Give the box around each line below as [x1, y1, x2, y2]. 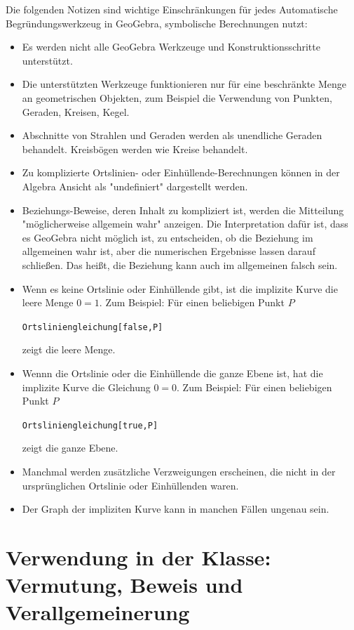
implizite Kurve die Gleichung [22, 379, 151, 394]
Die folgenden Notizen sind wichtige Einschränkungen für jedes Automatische [6, 2, 338, 16]
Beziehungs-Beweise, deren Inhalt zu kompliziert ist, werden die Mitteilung [22, 202, 344, 217]
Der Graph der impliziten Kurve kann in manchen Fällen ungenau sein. [22, 501, 329, 516]
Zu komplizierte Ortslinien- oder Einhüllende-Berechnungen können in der [22, 165, 340, 180]
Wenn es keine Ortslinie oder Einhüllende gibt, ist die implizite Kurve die [22, 281, 338, 296]
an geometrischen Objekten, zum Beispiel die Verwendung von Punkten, [22, 90, 332, 105]
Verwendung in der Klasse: [6, 542, 271, 571]
